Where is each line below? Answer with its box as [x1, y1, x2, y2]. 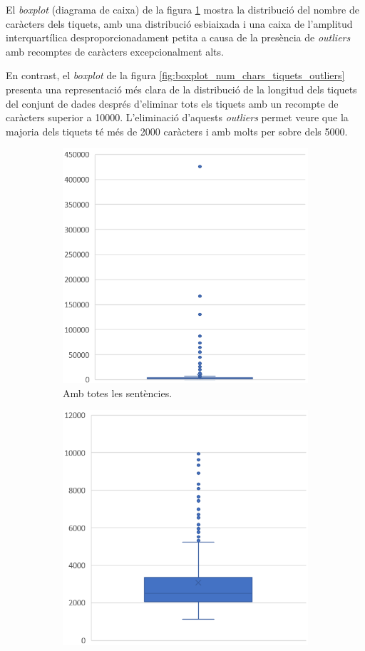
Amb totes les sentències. [63, 385, 173, 400]
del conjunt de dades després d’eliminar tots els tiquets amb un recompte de [6, 96, 339, 111]
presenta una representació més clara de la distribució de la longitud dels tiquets [6, 81, 357, 96]
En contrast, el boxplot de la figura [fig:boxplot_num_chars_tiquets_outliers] [6, 68, 345, 83]
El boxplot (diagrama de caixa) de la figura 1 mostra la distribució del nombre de [6, 2, 359, 16]
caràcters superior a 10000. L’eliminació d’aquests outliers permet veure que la [6, 110, 349, 125]
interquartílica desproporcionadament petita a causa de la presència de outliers [6, 30, 351, 45]
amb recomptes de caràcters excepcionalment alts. [6, 43, 224, 58]
